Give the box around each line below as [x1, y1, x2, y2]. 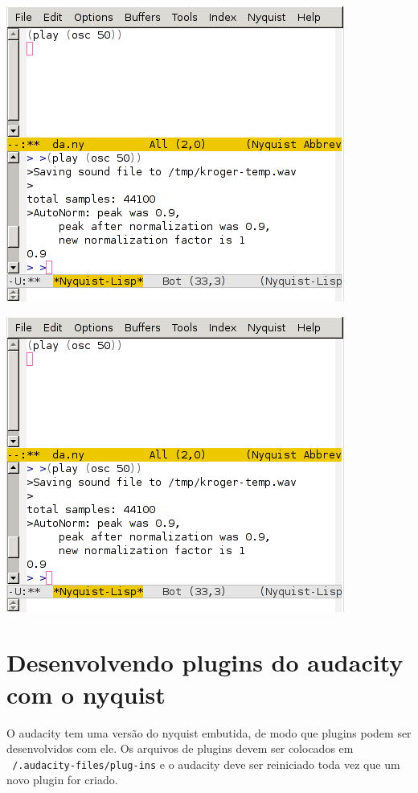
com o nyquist [6, 677, 166, 710]
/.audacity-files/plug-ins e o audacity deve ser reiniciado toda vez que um [12, 755, 400, 772]
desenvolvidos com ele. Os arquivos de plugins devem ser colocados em [6, 740, 354, 757]
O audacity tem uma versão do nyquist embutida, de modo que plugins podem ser [6, 724, 412, 741]
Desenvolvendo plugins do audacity [6, 646, 404, 679]
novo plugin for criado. [6, 771, 118, 788]
